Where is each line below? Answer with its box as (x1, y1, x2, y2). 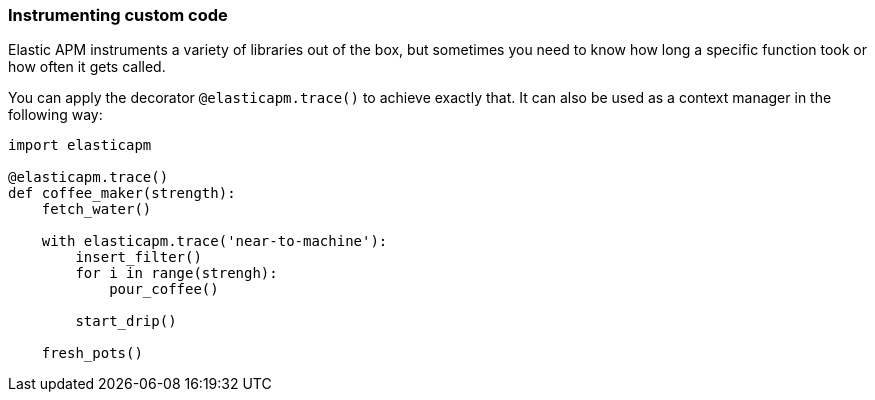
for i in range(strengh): (75, 265, 278, 282)
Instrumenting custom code (8, 5, 228, 25)
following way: (8, 106, 103, 124)
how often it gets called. (8, 58, 166, 76)
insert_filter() (75, 249, 202, 266)
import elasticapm (8, 137, 152, 154)
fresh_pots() (41, 345, 143, 362)
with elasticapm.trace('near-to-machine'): (41, 233, 388, 250)
